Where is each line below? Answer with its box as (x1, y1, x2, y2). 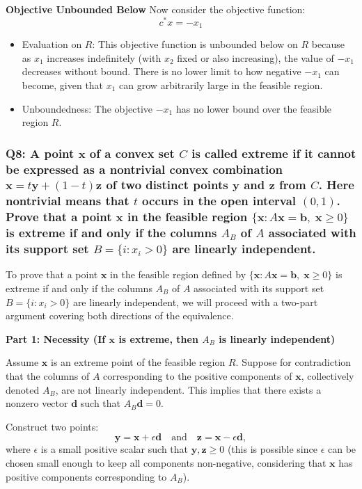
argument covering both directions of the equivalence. (6, 308, 234, 323)
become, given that (22, 77, 104, 92)
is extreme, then (118, 331, 198, 346)
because (311, 37, 345, 51)
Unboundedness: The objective (22, 101, 153, 115)
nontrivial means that (6, 192, 129, 209)
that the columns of (6, 369, 90, 383)
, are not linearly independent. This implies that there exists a (55, 382, 322, 396)
